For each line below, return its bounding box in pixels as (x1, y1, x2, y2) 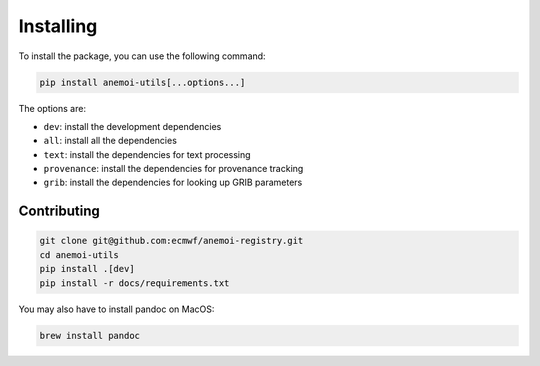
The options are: (18, 102, 87, 114)
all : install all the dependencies (43, 135, 177, 147)
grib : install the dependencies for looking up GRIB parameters (43, 176, 303, 189)
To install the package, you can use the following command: (18, 50, 266, 62)
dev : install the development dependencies (43, 120, 222, 132)
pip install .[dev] (39, 263, 135, 275)
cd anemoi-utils (39, 249, 120, 260)
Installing (18, 15, 98, 37)
